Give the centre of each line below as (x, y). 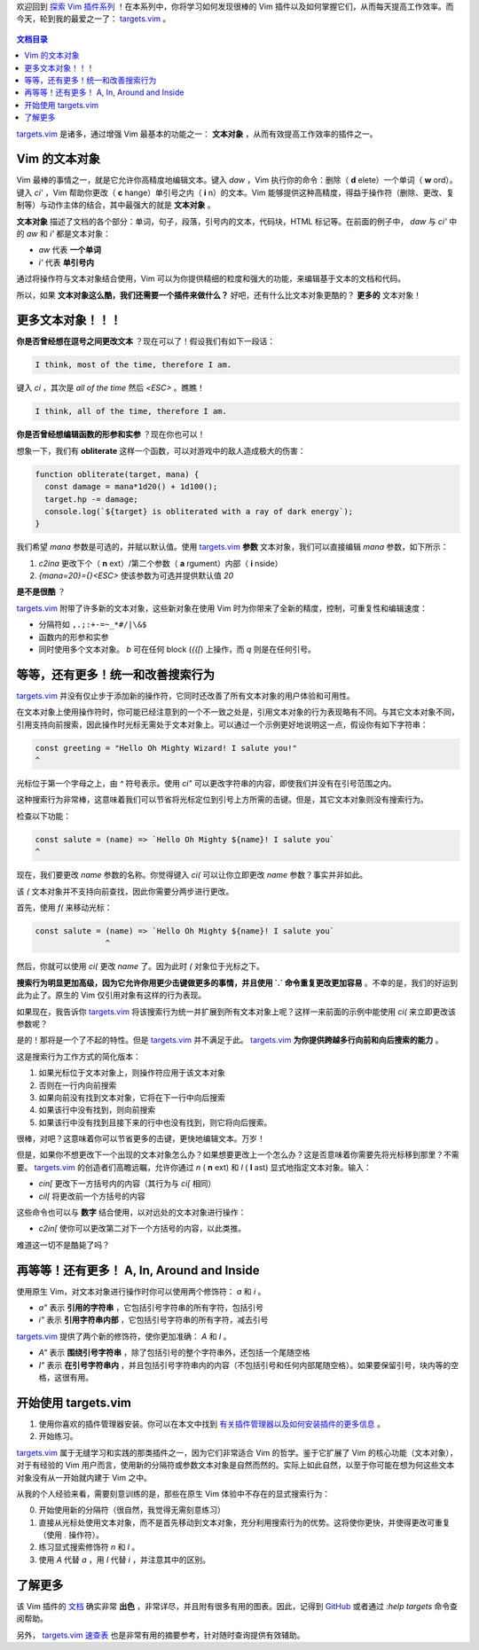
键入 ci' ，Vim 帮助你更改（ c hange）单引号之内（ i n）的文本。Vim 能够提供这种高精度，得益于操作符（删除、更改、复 (236, 192)
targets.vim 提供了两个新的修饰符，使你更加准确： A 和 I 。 (124, 1336)
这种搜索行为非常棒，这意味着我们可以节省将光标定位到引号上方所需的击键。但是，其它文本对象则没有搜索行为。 (222, 800)
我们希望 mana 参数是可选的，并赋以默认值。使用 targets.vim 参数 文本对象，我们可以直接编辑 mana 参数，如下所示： (232, 547)
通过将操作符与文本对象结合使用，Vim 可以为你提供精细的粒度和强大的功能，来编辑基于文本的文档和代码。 (211, 278)
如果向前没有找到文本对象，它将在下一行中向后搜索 (132, 1097)
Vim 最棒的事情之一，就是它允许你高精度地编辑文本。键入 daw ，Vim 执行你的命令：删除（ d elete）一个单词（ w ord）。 (237, 180)
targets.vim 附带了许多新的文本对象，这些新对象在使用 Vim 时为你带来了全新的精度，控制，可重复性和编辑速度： (222, 608)
